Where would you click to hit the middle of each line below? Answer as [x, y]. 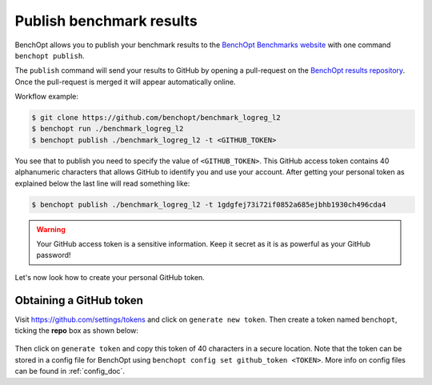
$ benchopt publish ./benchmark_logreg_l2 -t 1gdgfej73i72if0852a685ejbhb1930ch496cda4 [209, 205]
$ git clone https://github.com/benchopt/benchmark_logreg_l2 [156, 118]
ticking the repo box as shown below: [77, 331]
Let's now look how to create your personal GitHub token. [110, 277]
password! [54, 255]
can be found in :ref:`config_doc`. [70, 371]
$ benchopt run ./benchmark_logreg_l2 [108, 129]
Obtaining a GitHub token [79, 300]
